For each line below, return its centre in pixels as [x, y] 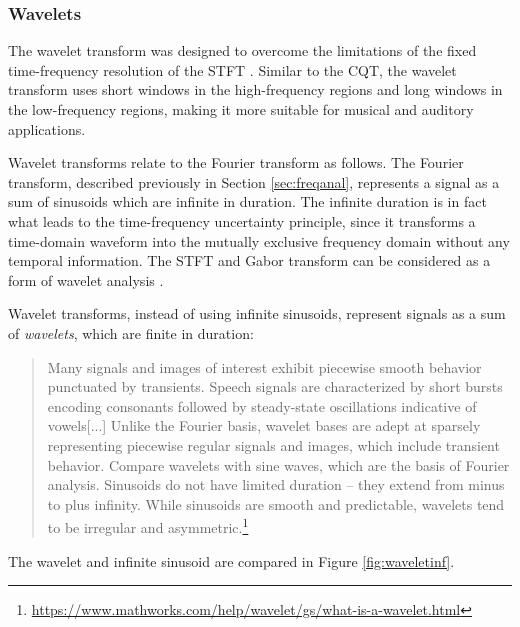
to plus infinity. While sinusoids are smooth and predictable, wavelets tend [276, 503]
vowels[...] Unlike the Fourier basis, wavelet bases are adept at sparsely [264, 425]
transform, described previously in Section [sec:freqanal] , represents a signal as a [254, 181]
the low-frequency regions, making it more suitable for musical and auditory [241, 109]
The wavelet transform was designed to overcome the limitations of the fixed [242, 50]
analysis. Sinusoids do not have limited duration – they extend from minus [276, 484]
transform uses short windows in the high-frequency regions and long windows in [255, 89]
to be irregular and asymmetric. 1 [148, 525]
